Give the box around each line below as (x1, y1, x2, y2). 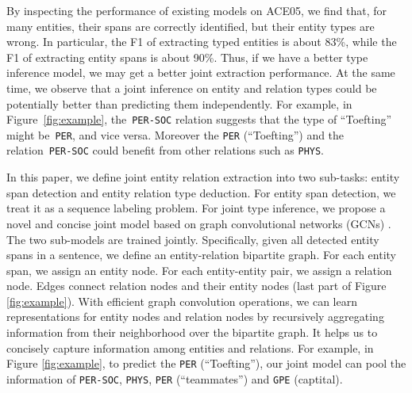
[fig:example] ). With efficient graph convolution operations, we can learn (6, 292, 357, 309)
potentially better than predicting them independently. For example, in (6, 95, 352, 112)
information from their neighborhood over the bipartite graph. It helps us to (6, 324, 378, 341)
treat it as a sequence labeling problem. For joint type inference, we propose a (6, 200, 386, 216)
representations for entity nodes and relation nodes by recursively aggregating (6, 308, 384, 325)
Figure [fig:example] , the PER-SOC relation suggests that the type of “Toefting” (6, 111, 392, 128)
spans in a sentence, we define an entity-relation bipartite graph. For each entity (6, 246, 396, 263)
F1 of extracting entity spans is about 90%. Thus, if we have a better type (6, 48, 368, 65)
